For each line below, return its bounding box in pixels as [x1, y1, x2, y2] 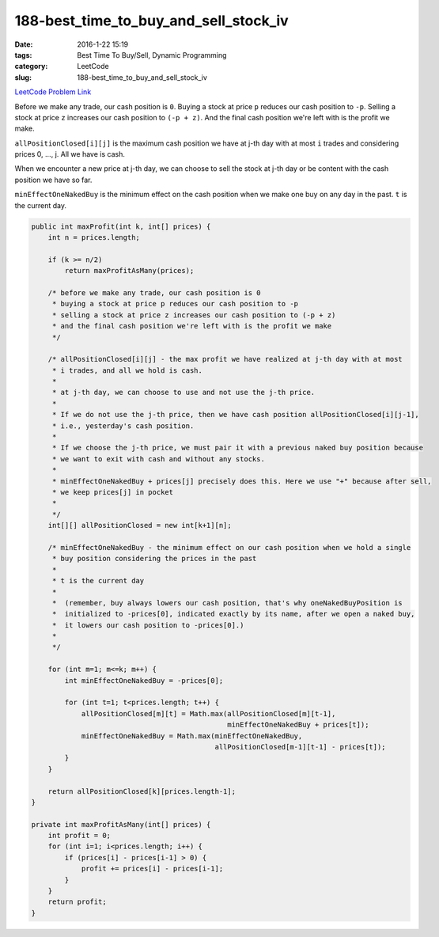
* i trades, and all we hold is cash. [51, 366, 203, 375]
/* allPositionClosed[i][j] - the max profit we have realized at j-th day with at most [47, 355, 403, 364]
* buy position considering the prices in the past [51, 554, 257, 563]
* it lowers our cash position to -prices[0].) [51, 620, 244, 629]
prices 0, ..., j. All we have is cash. [14, 150, 126, 159]
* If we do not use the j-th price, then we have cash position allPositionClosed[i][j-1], [51, 410, 419, 419]
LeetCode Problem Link [14, 87, 92, 97]
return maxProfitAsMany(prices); [64, 266, 195, 275]
